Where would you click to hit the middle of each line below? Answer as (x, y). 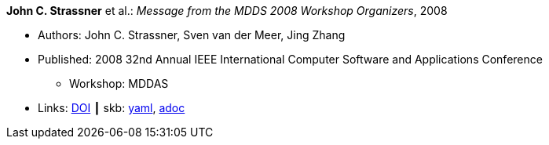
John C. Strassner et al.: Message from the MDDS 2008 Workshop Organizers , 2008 (227, 11)
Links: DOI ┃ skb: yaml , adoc (112, 108)
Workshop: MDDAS (119, 83)
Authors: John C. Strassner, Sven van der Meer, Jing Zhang (192, 35)
